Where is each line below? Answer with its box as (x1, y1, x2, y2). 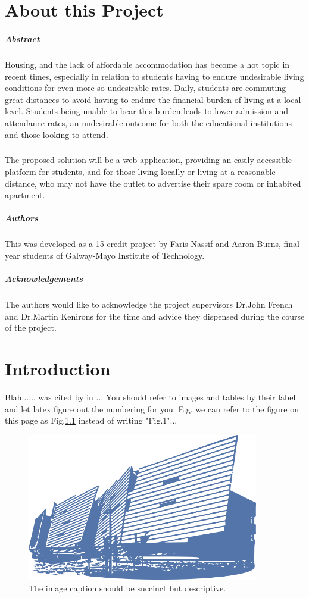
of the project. (5, 321, 57, 334)
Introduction (5, 356, 111, 381)
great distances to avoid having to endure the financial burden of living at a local (5, 93, 301, 105)
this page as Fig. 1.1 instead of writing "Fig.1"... (5, 414, 177, 427)
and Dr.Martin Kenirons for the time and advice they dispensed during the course (5, 309, 305, 322)
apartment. (5, 189, 45, 201)
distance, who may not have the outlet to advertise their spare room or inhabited (5, 177, 301, 189)
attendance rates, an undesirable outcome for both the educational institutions (5, 116, 292, 129)
